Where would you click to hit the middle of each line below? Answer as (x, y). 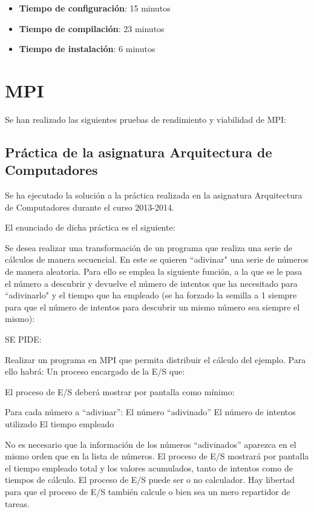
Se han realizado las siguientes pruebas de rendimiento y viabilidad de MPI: (146, 119)
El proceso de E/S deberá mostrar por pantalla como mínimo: (120, 391)
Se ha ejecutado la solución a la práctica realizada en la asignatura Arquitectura (154, 195)
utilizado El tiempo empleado (60, 424)
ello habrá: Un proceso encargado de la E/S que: (95, 371)
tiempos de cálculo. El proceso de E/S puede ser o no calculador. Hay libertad (150, 480)
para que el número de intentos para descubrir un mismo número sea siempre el (152, 307)
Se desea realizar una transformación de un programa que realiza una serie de (149, 247)
